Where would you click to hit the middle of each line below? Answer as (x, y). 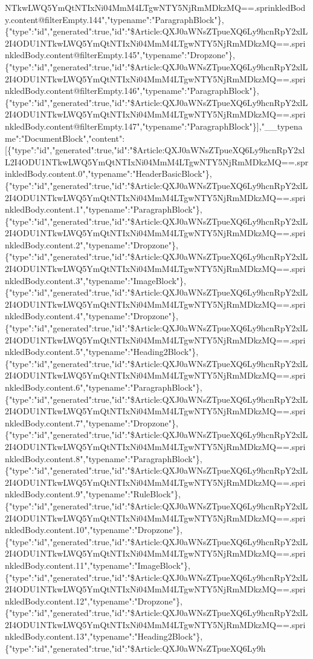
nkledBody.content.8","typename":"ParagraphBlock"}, (104, 458)
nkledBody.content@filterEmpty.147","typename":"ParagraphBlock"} (131, 126)
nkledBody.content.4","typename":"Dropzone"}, (92, 316)
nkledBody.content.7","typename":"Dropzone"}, (92, 422)
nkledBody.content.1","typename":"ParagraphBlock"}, (104, 209)
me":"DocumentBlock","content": (65, 138)
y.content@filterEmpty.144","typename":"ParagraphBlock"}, (115, 19)
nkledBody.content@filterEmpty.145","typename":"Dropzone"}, (120, 55)
